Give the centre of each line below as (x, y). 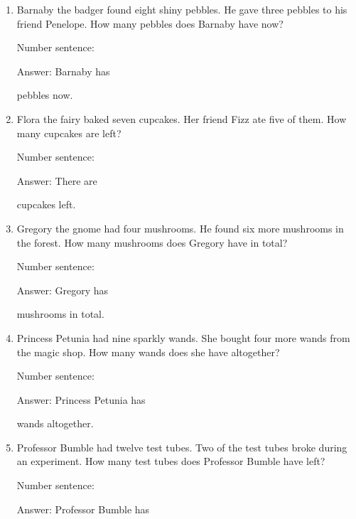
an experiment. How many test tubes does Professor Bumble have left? (171, 461)
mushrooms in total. (60, 314)
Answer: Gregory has (63, 290)
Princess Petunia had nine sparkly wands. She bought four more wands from (183, 337)
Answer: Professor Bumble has (83, 509)
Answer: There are (57, 180)
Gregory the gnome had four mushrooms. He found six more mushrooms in (180, 228)
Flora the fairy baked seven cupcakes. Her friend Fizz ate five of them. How (182, 118)
